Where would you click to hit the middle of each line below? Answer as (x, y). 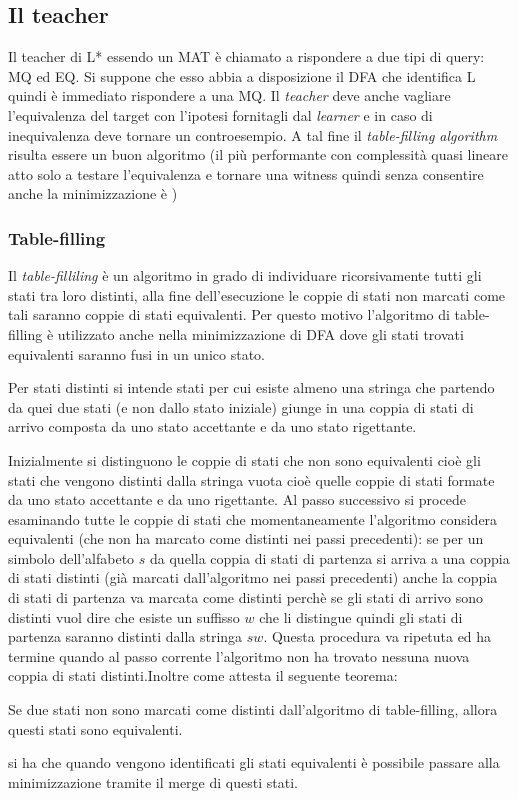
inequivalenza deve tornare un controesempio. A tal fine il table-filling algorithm (253, 134)
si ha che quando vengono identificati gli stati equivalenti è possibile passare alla (254, 762)
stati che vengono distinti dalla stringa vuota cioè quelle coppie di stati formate (251, 479)
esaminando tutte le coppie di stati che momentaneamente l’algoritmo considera (253, 518)
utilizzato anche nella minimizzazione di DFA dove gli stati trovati (260, 333)
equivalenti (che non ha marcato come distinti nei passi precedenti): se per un (246, 538)
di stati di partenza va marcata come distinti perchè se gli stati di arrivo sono (245, 597)
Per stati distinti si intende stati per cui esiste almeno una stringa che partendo (251, 387)
